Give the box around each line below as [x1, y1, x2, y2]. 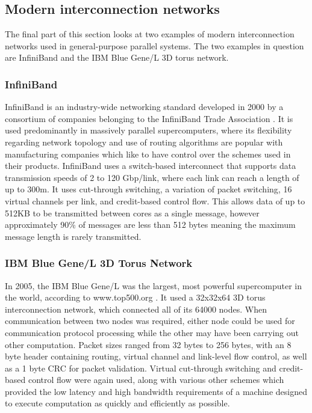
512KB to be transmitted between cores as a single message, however [5, 206, 260, 219]
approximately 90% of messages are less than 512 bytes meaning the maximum [5, 218, 296, 231]
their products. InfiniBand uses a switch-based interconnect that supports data [5, 159, 296, 172]
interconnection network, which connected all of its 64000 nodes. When [5, 302, 267, 315]
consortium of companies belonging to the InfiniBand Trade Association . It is [5, 112, 293, 124]
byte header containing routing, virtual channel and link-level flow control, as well [5, 350, 307, 363]
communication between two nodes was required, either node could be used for [5, 314, 295, 327]
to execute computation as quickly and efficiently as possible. [5, 397, 230, 409]
